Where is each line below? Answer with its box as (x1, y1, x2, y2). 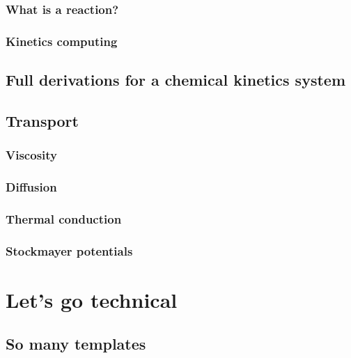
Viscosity (6, 146, 57, 164)
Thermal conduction (6, 210, 122, 227)
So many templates (6, 333, 146, 355)
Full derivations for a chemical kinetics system (6, 69, 345, 91)
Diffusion (6, 178, 57, 196)
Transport (6, 109, 79, 131)
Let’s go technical (6, 285, 178, 313)
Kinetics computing (6, 32, 118, 49)
